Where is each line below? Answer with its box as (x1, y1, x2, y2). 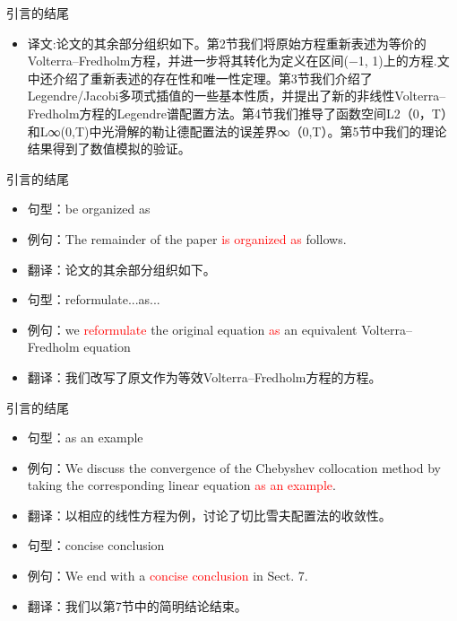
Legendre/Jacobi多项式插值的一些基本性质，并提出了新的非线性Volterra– (27, 86, 446, 105)
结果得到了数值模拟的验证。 (27, 139, 191, 158)
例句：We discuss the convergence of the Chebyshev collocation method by (27, 458, 441, 477)
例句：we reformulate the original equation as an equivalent (27, 319, 358, 338)
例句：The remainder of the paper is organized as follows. (27, 229, 347, 248)
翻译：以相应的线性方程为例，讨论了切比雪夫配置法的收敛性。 (27, 505, 392, 524)
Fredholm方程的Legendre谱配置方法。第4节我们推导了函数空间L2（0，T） (27, 103, 453, 122)
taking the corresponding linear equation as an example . (27, 476, 336, 494)
